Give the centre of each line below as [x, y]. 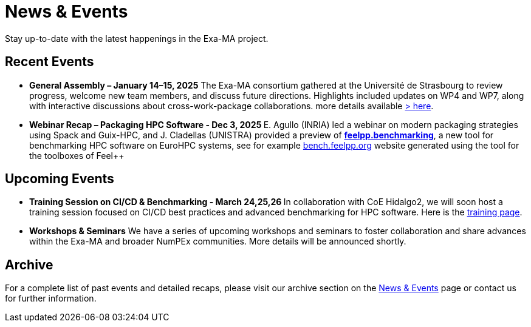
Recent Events [50, 62]
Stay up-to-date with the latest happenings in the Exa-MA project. [137, 38]
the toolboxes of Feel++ [77, 155]
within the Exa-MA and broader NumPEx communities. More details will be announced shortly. [218, 241]
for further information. [51, 298]
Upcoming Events [60, 179]
